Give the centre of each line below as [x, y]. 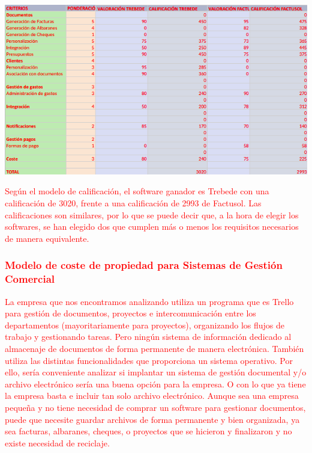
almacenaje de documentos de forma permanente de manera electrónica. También [154, 348]
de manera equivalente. [47, 238]
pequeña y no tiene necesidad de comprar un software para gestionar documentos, [155, 407]
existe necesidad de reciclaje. [57, 442]
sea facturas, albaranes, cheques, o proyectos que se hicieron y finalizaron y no [148, 431]
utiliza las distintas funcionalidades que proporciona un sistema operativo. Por [149, 360]
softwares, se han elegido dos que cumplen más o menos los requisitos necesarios [152, 226]
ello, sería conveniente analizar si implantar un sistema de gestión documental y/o [156, 372]
